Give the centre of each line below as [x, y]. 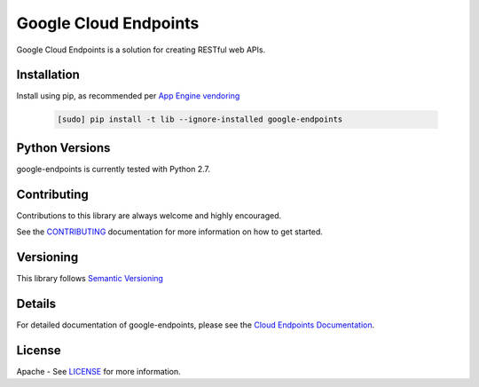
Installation [48, 75]
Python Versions [63, 148]
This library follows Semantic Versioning [90, 279]
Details [36, 303]
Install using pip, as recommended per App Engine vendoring [128, 96]
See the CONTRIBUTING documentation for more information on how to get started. [170, 232]
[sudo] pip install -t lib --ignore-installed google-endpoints [200, 119]
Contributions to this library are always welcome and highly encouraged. [149, 215]
